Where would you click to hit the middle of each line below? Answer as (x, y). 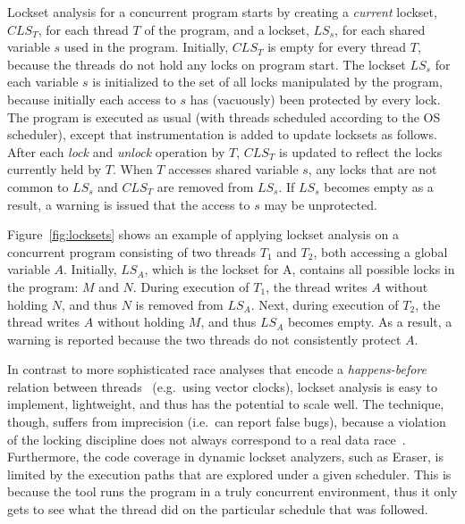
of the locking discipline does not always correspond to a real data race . (207, 439)
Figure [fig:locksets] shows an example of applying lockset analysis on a (203, 234)
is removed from (179, 304)
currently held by (55, 169)
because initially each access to (92, 99)
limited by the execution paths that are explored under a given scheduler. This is (229, 474)
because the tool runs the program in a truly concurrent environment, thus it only (232, 491)
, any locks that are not (372, 169)
